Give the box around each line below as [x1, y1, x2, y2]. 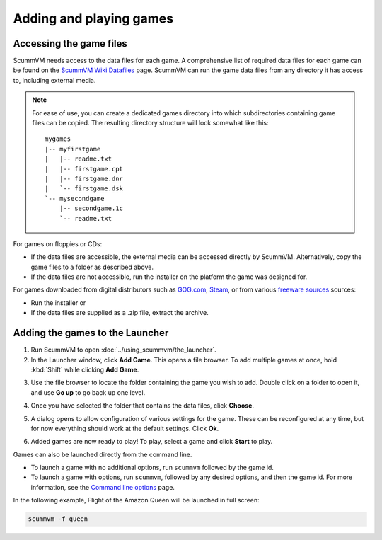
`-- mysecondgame [45, 195, 105, 202]
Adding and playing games [13, 11, 173, 26]
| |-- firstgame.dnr [45, 174, 124, 183]
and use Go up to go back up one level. [30, 388, 146, 396]
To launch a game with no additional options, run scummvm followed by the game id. [30, 464, 274, 472]
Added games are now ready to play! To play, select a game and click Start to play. [30, 437, 272, 446]
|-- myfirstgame [45, 145, 101, 153]
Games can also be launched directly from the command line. [13, 450, 192, 459]
